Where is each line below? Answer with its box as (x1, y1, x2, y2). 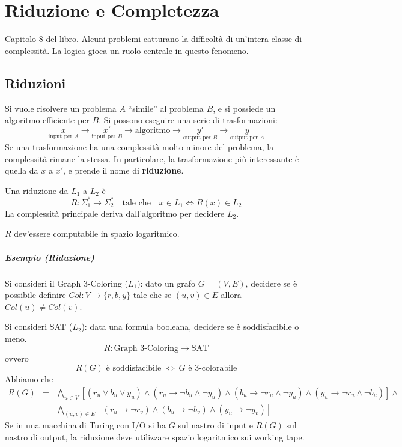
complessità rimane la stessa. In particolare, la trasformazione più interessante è (5, 152, 299, 165)
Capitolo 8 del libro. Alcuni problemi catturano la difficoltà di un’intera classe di (5, 32, 302, 45)
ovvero (5, 351, 29, 364)
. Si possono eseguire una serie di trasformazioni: (99, 114, 278, 126)
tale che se (133, 288, 172, 301)
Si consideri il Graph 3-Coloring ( (5, 276, 128, 289)
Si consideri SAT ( (5, 320, 73, 333)
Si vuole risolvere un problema (5, 102, 117, 114)
